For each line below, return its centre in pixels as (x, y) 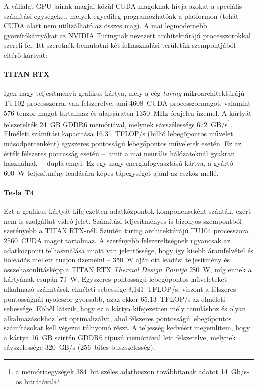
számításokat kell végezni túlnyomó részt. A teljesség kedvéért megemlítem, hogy (127, 328)
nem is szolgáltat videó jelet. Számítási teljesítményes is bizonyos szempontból (123, 221)
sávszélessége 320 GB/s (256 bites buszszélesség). (80, 347)
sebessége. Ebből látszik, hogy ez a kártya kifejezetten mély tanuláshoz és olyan (125, 308)
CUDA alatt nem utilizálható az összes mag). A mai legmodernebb (106, 26)
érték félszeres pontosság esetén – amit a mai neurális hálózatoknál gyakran (119, 153)
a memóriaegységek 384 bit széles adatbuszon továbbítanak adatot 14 (122, 371)
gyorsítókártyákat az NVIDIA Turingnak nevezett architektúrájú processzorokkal (127, 35)
